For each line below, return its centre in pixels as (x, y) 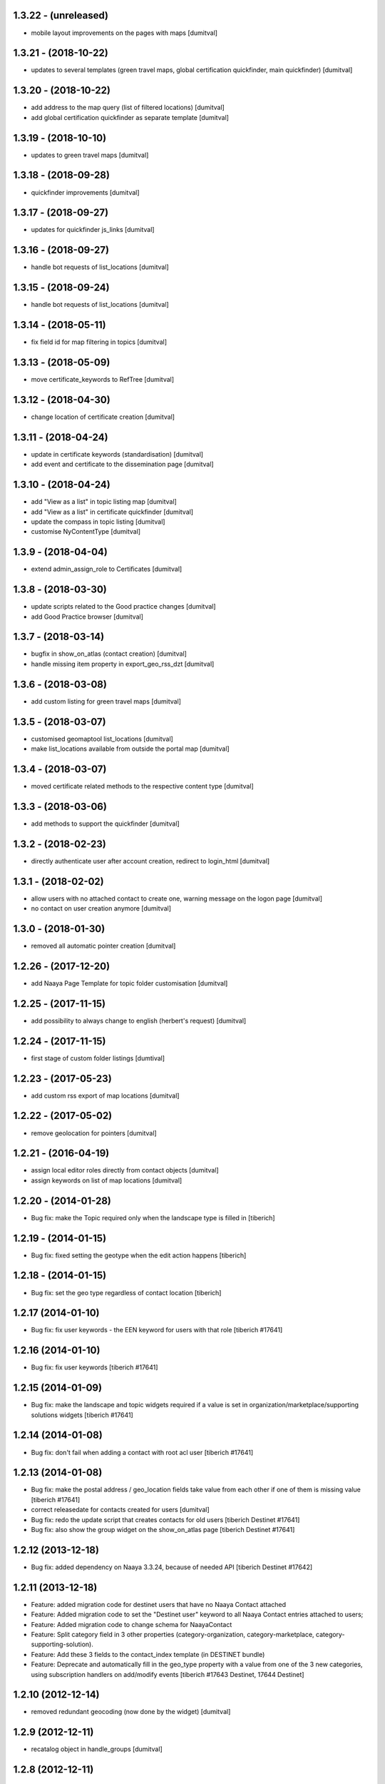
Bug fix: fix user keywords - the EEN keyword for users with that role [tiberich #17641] (157, 1330)
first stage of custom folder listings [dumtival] (98, 1058)
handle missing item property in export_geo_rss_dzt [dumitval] (123, 664)
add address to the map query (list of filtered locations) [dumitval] (128, 108)
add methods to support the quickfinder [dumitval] (105, 823)
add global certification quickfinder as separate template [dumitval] (130, 117)
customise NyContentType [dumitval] (86, 532)
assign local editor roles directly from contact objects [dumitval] (125, 1170)
